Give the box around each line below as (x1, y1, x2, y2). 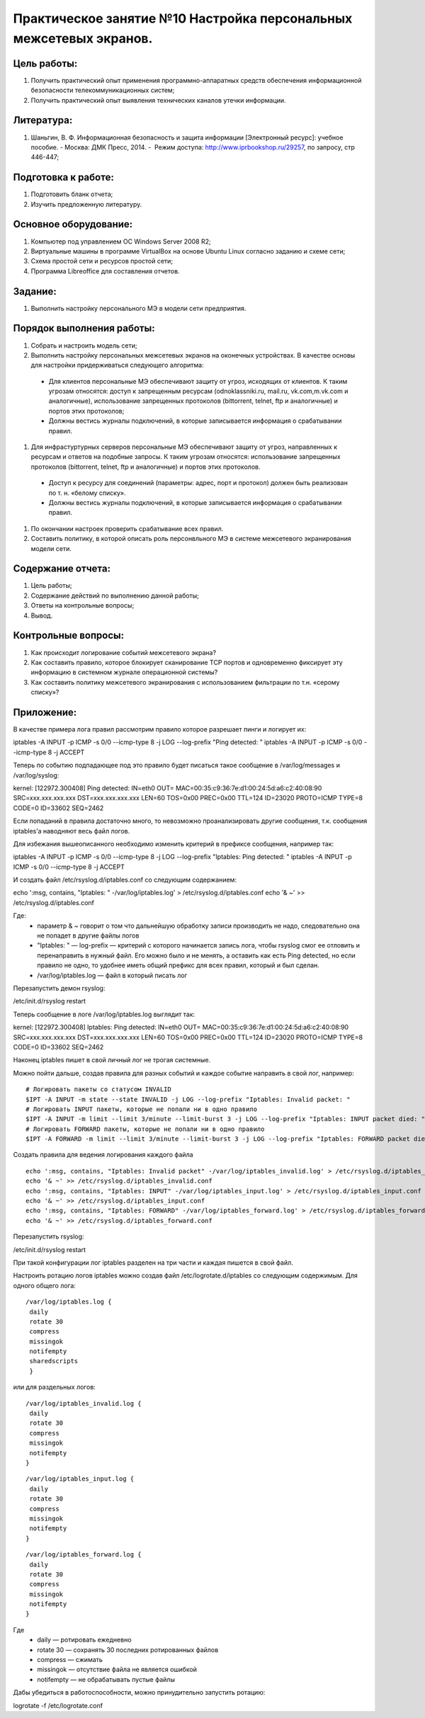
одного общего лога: (13, 1281, 76, 1290)
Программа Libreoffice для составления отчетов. (30, 266, 180, 275)
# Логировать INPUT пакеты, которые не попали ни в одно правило (25, 1105, 258, 1113)
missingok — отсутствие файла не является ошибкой (37, 1665, 198, 1674)
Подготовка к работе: (13, 171, 115, 183)
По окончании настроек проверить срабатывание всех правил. (30, 524, 224, 533)
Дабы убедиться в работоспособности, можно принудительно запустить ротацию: (13, 1688, 266, 1697)
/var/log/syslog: (13, 770, 59, 779)
